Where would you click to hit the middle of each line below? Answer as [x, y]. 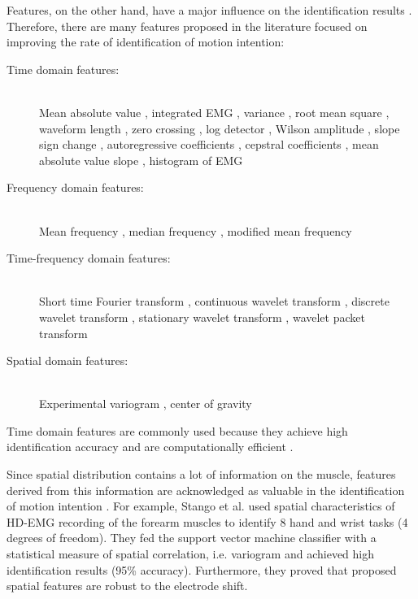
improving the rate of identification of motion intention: [146, 42]
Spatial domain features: [67, 360]
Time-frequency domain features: [89, 258]
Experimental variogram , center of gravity [146, 404]
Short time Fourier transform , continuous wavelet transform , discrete [214, 301]
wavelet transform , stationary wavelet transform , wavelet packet [202, 317]
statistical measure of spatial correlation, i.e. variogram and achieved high [191, 554]
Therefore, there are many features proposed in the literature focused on [187, 26]
